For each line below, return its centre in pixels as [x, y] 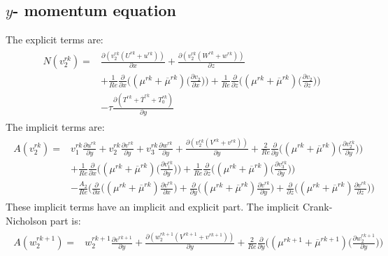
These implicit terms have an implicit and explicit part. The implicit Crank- [169, 207]
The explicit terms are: [55, 40]
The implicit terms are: [55, 126]
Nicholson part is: [43, 221]
